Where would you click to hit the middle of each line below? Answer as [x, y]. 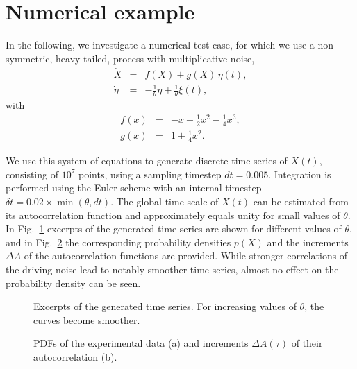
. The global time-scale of [165, 201]
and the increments [308, 242]
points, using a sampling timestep [150, 174]
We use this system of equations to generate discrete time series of [147, 161]
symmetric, [29, 58]
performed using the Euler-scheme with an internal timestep [134, 188]
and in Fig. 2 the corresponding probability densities [118, 242]
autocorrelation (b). [75, 357]
